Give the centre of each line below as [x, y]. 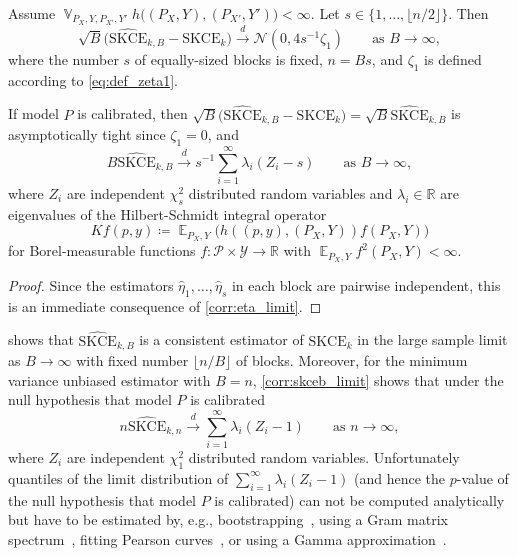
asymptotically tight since [87, 133]
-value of [482, 477]
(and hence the [400, 477]
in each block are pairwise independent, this [366, 284]
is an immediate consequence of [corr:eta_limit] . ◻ [165, 305]
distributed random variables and [290, 192]
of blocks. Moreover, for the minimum [352, 360]
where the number [63, 58]
